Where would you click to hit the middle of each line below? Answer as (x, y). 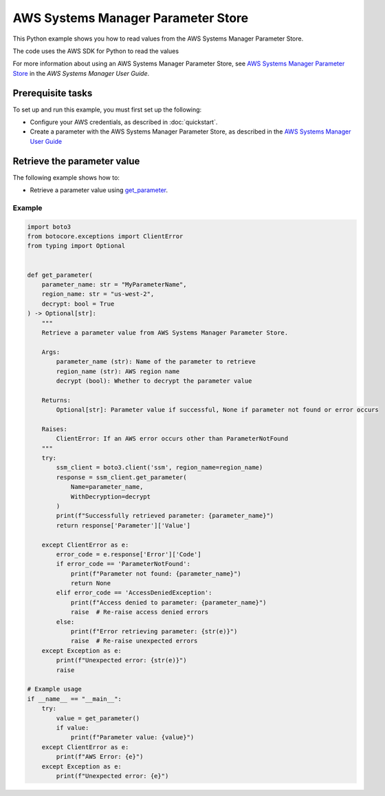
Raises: (55, 429)
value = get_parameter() (98, 718)
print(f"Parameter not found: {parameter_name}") (156, 574)
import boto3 (49, 227)
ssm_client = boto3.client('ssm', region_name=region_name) (159, 468)
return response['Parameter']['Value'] (123, 525)
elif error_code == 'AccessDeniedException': (134, 593)
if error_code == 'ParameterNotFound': (123, 564)
